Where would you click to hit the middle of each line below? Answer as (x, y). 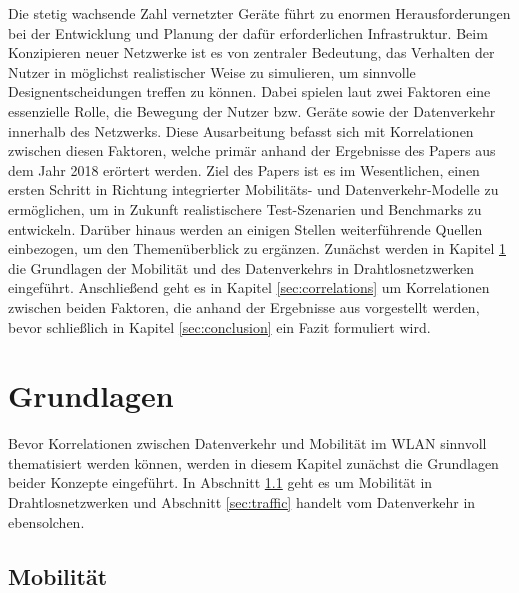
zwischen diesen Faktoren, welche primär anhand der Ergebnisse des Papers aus (252, 150)
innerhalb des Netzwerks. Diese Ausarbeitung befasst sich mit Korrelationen (241, 130)
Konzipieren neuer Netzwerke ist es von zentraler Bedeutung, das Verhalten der (251, 52)
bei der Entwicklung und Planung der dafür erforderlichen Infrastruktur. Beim (248, 32)
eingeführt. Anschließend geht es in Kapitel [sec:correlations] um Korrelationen (249, 287)
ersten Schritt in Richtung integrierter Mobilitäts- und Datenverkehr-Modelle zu (253, 189)
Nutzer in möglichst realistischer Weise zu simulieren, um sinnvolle (212, 71)
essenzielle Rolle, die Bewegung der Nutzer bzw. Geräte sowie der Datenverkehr (252, 110)
